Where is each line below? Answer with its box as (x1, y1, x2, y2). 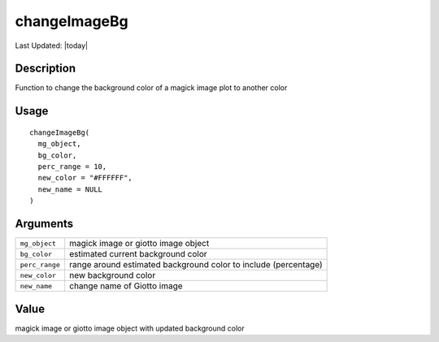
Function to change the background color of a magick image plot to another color (15, 83, 288, 93)
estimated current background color (69, 249, 207, 260)
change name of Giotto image (69, 280, 183, 292)
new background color (69, 270, 156, 281)
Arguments (15, 217, 74, 231)
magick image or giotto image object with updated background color (15, 323, 245, 333)
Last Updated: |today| (15, 41, 89, 50)
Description (15, 62, 76, 76)
